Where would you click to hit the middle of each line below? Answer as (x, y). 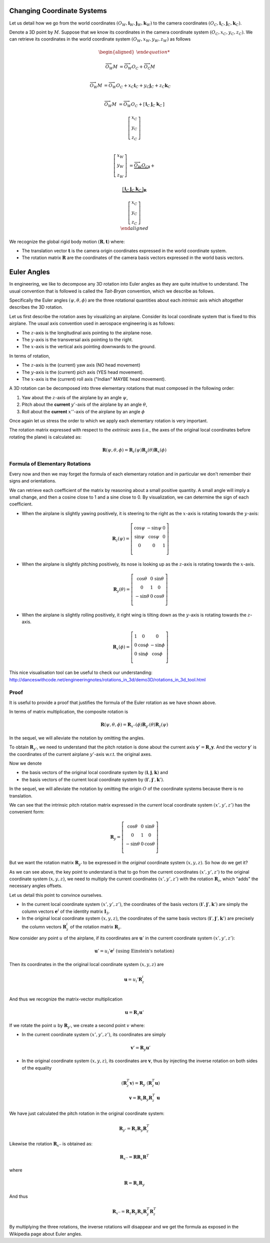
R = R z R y (134, 1184)
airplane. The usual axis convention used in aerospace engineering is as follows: (92, 324)
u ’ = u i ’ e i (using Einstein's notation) (134, 951)
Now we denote (25, 763)
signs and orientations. (33, 481)
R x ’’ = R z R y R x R (129, 1212)
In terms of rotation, (29, 356)
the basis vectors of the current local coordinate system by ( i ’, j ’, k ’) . (93, 780)
